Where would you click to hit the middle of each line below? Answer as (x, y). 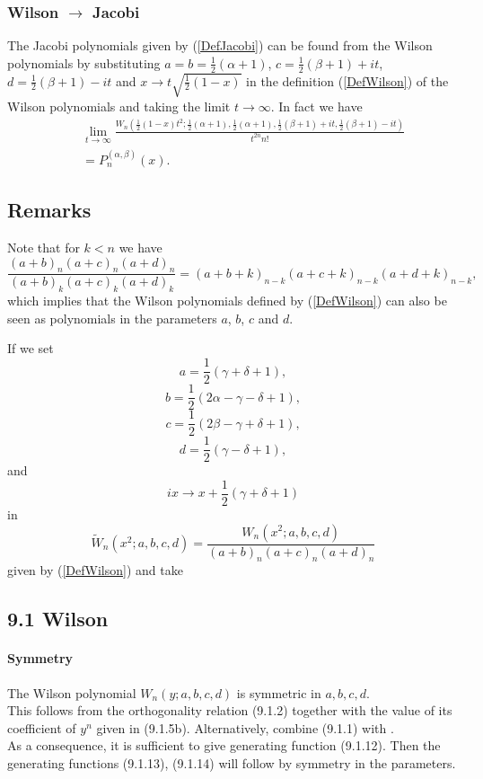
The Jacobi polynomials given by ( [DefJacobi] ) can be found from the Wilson (220, 45)
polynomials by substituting (84, 62)
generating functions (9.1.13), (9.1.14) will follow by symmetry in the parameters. (232, 762)
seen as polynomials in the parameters (112, 318)
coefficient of (42, 727)
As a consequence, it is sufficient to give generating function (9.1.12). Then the (224, 745)
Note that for (44, 248)
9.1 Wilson (58, 619)
